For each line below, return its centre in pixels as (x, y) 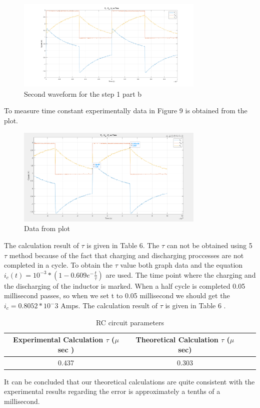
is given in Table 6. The (123, 245)
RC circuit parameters (130, 322)
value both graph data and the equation (181, 265)
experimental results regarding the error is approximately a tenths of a (112, 391)
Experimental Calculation (58, 340)
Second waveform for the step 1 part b (83, 93)
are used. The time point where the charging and (181, 274)
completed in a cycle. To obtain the (58, 265)
